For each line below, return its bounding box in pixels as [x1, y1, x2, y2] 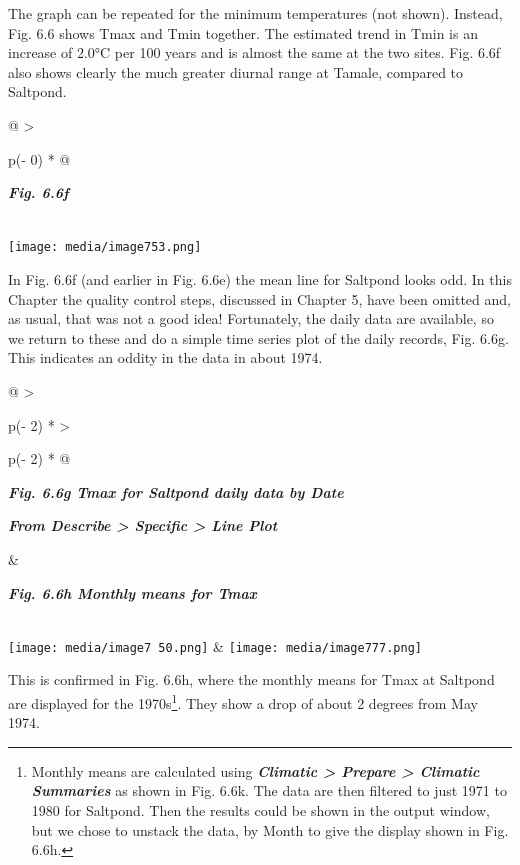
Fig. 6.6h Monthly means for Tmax [8, 582, 257, 603]
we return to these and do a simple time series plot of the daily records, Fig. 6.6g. [8, 327, 509, 348]
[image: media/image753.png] [8, 240, 202, 255]
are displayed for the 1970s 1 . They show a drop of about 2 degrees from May [8, 689, 478, 713]
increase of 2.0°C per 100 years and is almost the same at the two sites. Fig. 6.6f [8, 42, 501, 63]
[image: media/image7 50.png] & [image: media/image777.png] [8, 635, 422, 656]
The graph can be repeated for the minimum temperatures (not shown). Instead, [8, 3, 503, 23]
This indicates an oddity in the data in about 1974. [8, 347, 323, 368]
